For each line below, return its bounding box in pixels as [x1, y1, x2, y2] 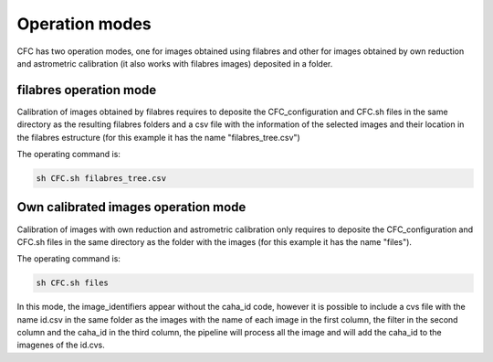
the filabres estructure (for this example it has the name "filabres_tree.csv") [16, 132, 300, 143]
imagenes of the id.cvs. [16, 339, 105, 351]
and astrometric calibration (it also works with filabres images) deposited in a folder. [16, 58, 333, 69]
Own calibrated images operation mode [16, 199, 246, 215]
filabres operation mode [16, 82, 157, 98]
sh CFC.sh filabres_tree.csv [36, 174, 167, 183]
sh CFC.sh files [36, 278, 110, 288]
